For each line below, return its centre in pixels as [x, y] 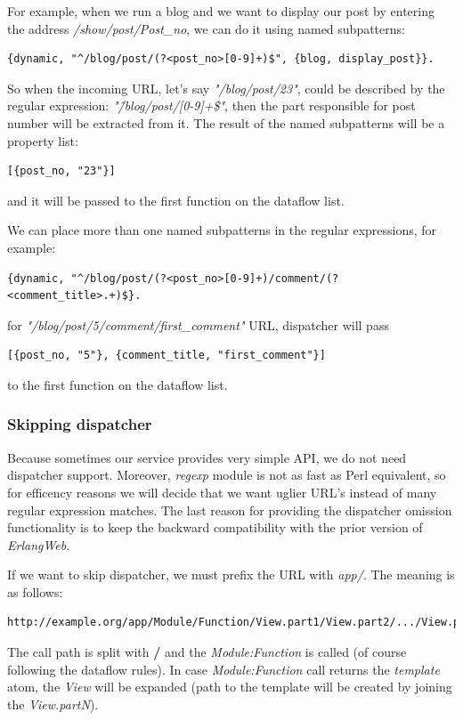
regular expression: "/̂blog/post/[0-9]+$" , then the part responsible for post [211, 105]
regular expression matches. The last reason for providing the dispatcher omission [230, 510]
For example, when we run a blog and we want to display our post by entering [221, 11]
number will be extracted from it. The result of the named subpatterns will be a [226, 122]
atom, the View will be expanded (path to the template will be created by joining [230, 687]
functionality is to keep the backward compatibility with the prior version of [215, 527]
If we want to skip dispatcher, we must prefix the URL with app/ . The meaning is [231, 574]
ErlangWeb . [39, 544]
